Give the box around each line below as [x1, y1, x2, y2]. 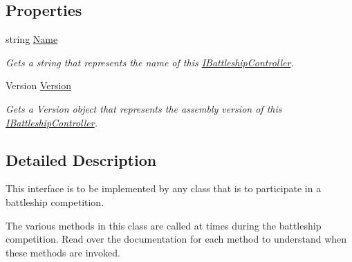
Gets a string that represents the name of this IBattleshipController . [6, 55, 294, 69]
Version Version [6, 78, 72, 93]
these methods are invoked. [6, 245, 120, 259]
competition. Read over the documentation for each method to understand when [6, 232, 347, 246]
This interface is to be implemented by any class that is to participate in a [6, 181, 322, 196]
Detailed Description [6, 149, 157, 170]
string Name [6, 32, 58, 46]
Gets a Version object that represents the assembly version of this [6, 101, 282, 115]
